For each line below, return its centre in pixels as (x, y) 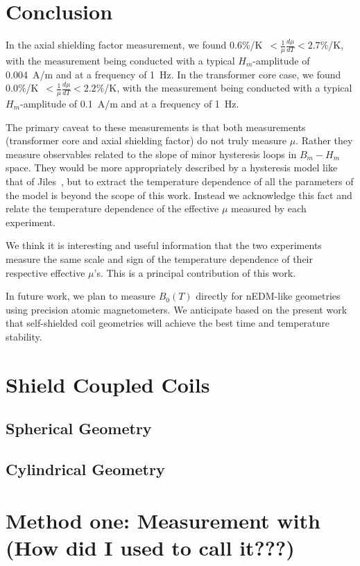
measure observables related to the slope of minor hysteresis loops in (151, 154)
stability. (24, 336)
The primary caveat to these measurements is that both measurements (156, 127)
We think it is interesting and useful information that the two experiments (164, 245)
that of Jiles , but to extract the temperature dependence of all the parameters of (180, 181)
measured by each (269, 208)
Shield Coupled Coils (108, 384)
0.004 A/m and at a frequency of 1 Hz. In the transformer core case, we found (173, 74)
